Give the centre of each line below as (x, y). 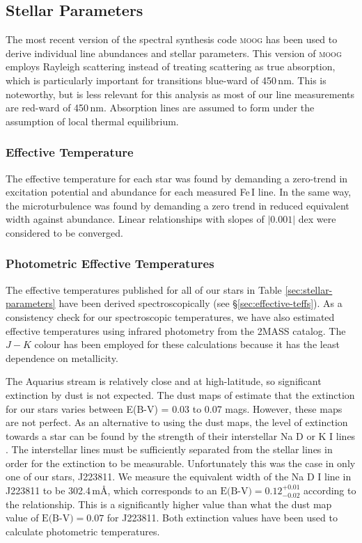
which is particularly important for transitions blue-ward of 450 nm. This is (166, 80)
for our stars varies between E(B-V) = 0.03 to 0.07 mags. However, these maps (174, 408)
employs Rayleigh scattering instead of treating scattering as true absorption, (171, 66)
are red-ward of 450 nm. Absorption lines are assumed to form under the (160, 108)
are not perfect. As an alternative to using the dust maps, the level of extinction (177, 422)
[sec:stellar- (309, 289)
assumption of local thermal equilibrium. (92, 121)
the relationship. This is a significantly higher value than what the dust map (169, 504)
